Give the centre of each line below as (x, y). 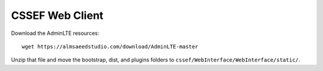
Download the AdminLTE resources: (55, 33)
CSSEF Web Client (57, 15)
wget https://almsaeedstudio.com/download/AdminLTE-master (110, 46)
